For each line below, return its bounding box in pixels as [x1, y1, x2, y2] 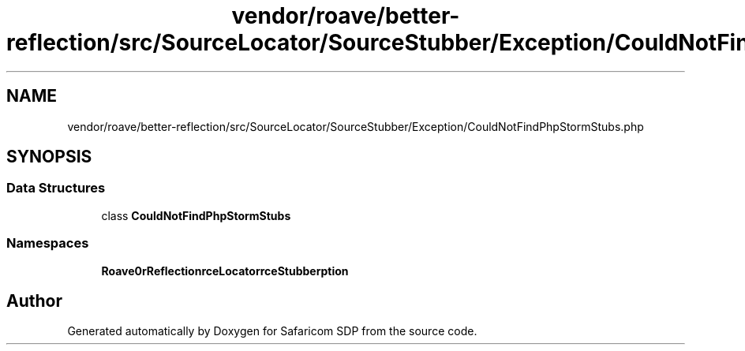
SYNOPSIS [6, 147, 92, 167]
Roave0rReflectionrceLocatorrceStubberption [101, 263, 349, 278]
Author [6, 290, 62, 311]
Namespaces [6, 235, 89, 252]
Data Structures [6, 180, 106, 196]
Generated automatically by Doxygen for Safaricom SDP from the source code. [67, 324, 477, 338]
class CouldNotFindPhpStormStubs [101, 208, 291, 222]
